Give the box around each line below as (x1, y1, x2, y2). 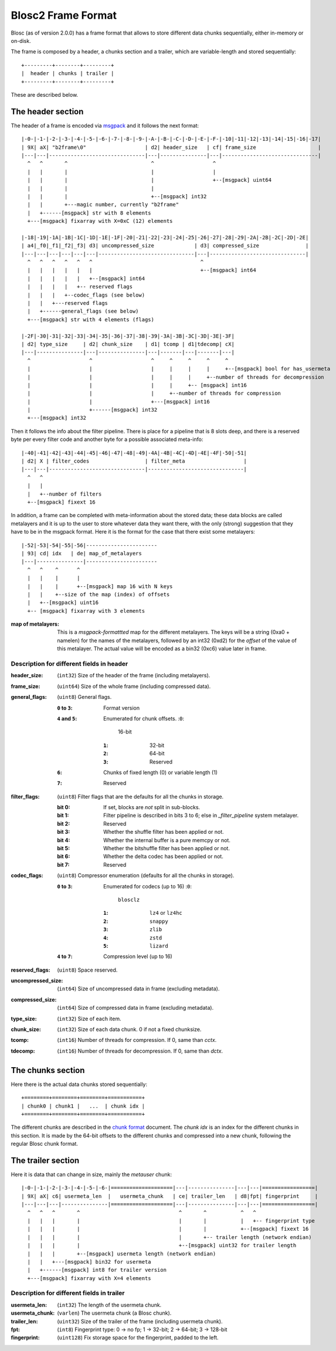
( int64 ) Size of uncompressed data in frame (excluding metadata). (57, 985, 220, 992)
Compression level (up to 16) (103, 953, 172, 960)
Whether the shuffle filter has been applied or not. (103, 829, 224, 836)
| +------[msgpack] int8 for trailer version (27, 1267, 167, 1274)
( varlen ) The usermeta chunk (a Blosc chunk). (57, 1309, 172, 1316)
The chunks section (11, 1065, 85, 1075)
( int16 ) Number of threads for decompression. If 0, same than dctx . (57, 1047, 223, 1054)
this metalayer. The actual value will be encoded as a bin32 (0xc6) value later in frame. (57, 645, 267, 652)
